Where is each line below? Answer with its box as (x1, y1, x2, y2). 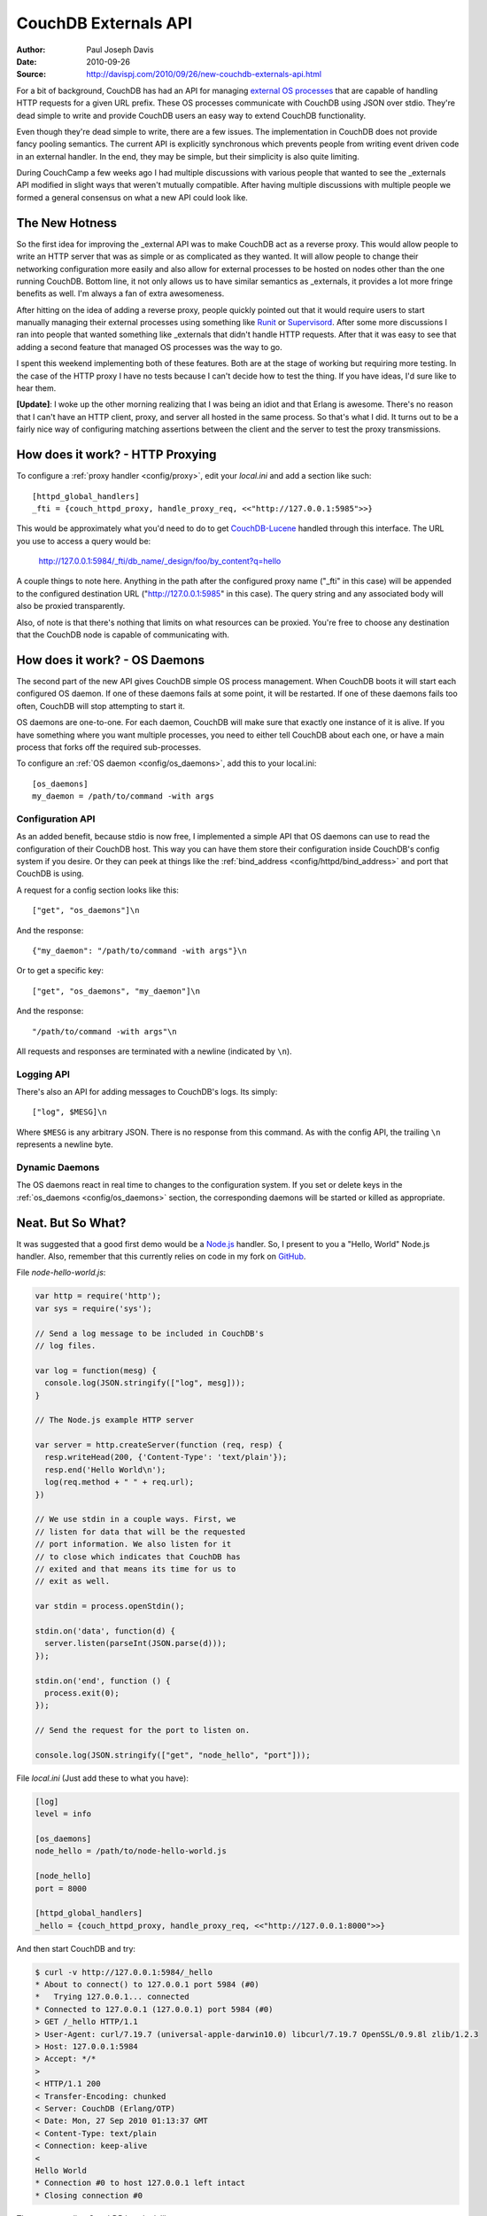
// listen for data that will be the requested (35, 1526, 245, 1537)
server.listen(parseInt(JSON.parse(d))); (44, 1638, 228, 1649)
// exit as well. (35, 1576, 111, 1587)
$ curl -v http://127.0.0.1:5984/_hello (35, 1967, 213, 1977)
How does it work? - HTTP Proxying (16, 448, 217, 463)
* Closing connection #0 (35, 2190, 143, 2200)
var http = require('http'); (35, 1291, 162, 1301)
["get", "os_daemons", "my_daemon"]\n (32, 986, 201, 996)
